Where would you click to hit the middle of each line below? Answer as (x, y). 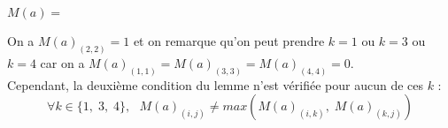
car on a (62, 62)
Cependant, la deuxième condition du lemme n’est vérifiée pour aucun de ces (215, 84)
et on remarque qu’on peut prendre (229, 41)
